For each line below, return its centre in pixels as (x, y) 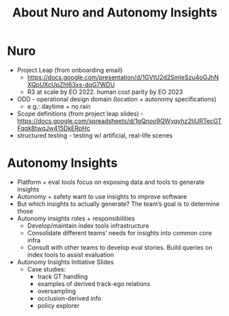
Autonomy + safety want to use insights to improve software (102, 196)
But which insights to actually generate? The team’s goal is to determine (118, 204)
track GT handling (63, 276)
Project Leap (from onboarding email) (70, 70)
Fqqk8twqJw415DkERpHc (53, 128)
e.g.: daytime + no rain (59, 106)
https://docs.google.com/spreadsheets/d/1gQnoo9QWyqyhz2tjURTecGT (119, 120)
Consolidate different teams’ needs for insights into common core (119, 233)
